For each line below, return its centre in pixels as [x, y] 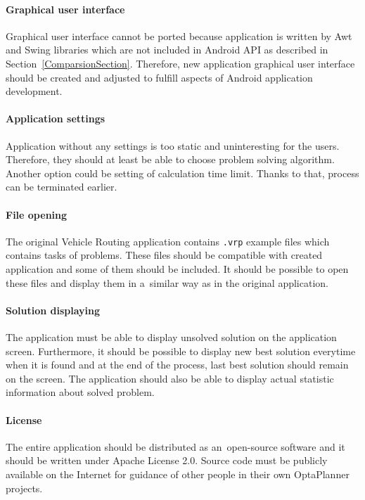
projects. [24, 488]
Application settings [56, 118]
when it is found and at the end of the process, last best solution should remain [177, 365]
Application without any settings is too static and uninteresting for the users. [173, 145]
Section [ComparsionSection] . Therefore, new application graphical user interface [180, 63]
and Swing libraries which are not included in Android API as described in [167, 50]
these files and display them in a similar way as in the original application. [167, 282]
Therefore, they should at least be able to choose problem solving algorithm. [170, 159]
